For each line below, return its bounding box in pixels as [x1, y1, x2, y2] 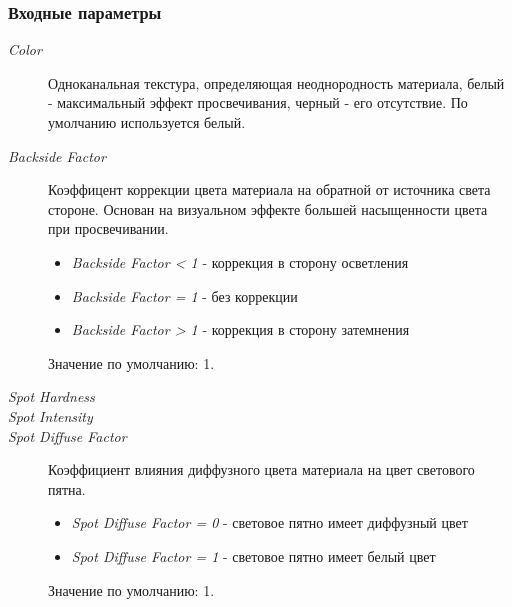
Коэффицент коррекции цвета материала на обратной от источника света [48, 179, 491, 200]
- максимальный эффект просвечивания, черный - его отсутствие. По [48, 92, 468, 113]
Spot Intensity [8, 405, 93, 426]
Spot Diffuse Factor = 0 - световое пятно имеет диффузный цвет [71, 512, 468, 533]
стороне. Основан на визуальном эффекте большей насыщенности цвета [48, 198, 488, 219]
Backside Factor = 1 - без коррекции [71, 285, 298, 306]
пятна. [48, 478, 86, 499]
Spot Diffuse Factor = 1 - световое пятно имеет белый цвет [71, 545, 436, 566]
